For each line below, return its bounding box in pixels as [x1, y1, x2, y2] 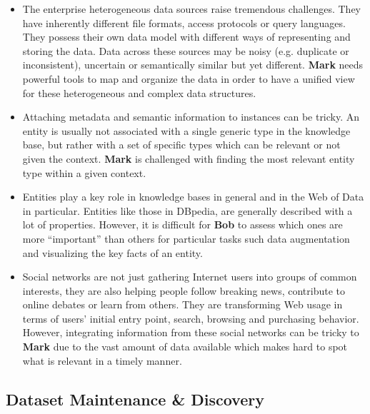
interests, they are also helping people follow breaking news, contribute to [22, 283, 345, 298]
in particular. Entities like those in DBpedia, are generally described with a [22, 203, 353, 218]
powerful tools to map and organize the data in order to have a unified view [22, 71, 355, 86]
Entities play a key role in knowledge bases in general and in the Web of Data [22, 189, 364, 204]
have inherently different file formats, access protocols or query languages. [22, 15, 346, 30]
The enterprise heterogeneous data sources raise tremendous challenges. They [22, 1, 361, 16]
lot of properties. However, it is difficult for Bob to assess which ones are [22, 217, 343, 232]
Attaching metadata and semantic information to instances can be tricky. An [22, 109, 360, 124]
